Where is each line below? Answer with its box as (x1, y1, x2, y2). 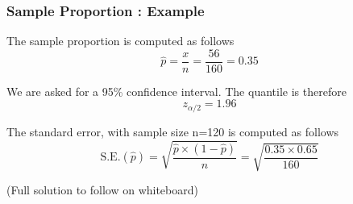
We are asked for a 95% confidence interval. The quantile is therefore (6, 82, 347, 99)
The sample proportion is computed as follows (6, 32, 235, 49)
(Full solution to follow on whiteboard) (6, 181, 198, 198)
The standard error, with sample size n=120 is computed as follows (6, 123, 339, 139)
